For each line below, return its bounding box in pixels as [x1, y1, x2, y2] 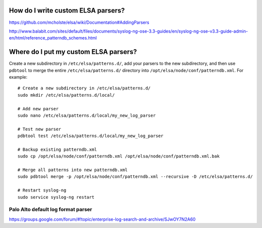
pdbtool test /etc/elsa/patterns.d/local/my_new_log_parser [17, 133, 164, 139]
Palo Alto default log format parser [9, 206, 92, 213]
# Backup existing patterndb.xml [17, 146, 97, 152]
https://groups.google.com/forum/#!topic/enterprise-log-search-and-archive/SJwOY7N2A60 [9, 216, 196, 222]
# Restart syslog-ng [17, 188, 66, 193]
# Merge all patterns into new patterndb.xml [17, 167, 128, 173]
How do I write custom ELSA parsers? [9, 6, 125, 15]
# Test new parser [17, 126, 62, 132]
